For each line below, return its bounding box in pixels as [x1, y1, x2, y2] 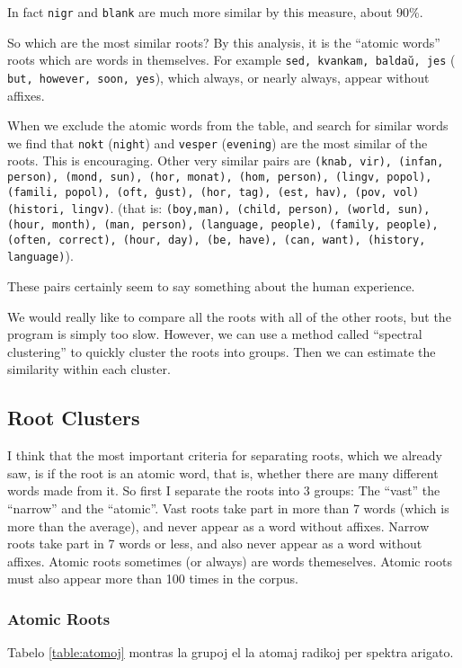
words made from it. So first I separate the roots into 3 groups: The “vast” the [7, 481, 440, 500]
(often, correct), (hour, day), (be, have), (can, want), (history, [7, 233, 426, 246]
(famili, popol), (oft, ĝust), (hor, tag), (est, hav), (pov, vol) [7, 185, 420, 199]
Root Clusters [7, 404, 140, 432]
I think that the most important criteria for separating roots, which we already [7, 446, 442, 465]
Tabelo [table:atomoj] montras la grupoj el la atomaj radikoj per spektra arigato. [7, 643, 454, 662]
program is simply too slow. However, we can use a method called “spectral [7, 325, 422, 343]
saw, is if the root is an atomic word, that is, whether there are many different [7, 463, 439, 482]
